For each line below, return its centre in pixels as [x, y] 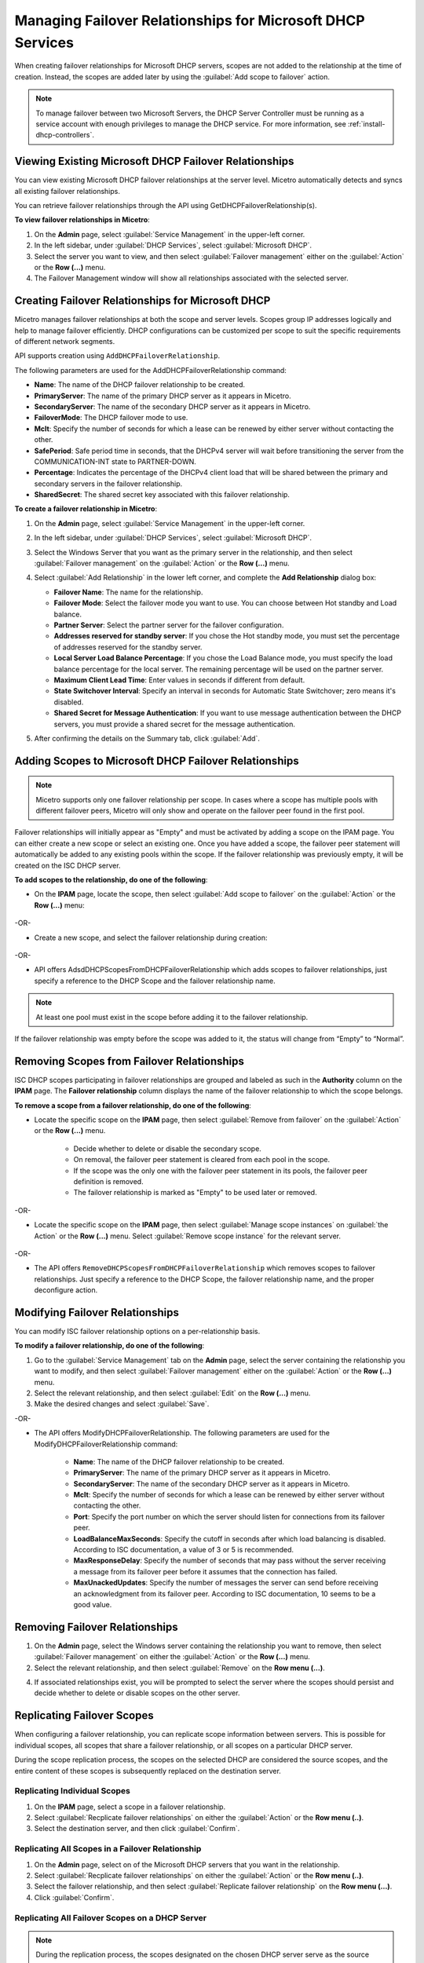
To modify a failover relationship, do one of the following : [110, 1346]
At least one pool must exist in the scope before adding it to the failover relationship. [172, 1017]
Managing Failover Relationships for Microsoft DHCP [190, 20]
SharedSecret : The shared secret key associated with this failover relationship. [162, 495]
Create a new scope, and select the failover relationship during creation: [151, 938]
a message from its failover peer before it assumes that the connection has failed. [205, 1571]
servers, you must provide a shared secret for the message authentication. [175, 724]
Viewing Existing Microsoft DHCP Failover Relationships [154, 161]
